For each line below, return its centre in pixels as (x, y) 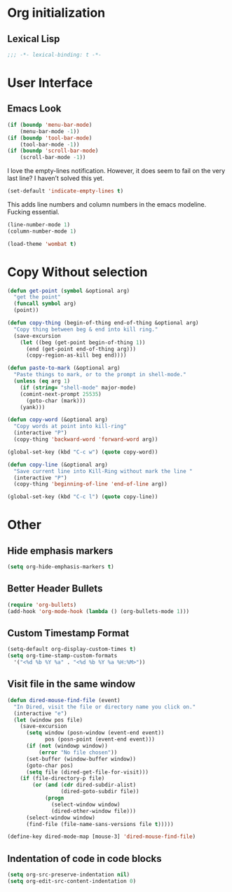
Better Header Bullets (55, 589)
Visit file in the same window (71, 684)
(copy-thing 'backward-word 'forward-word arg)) (86, 439)
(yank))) (33, 407)
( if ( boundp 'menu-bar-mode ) (50, 125)
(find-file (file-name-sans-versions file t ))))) (100, 824)
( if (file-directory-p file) (62, 778)
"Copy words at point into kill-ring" (70, 426)
